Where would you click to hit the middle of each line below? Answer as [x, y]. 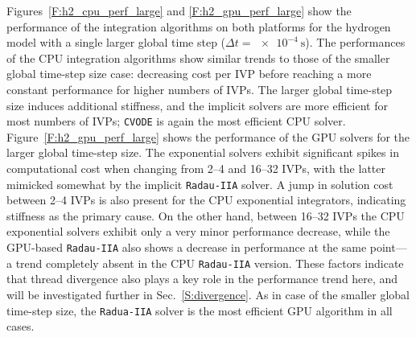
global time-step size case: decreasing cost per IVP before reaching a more [189, 74]
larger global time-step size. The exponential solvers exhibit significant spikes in [203, 152]
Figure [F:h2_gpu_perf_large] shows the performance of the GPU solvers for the [208, 136]
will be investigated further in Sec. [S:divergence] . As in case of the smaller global [208, 294]
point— [388, 247]
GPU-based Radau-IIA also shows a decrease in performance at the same [187, 247]
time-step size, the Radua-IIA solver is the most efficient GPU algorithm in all [200, 310]
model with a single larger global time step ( [116, 42]
